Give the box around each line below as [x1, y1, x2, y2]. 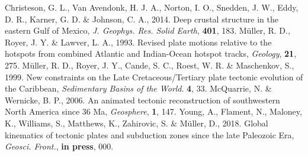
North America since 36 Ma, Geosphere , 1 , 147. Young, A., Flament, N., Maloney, [5, 105, 302, 118]
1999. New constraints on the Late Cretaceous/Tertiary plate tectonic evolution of [5, 70, 303, 83]
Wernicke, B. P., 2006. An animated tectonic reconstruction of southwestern [5, 93, 280, 106]
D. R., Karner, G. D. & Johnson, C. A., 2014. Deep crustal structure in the [5, 12, 278, 25]
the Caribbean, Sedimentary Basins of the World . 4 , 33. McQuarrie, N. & [5, 82, 272, 95]
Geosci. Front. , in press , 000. [5, 140, 114, 152]
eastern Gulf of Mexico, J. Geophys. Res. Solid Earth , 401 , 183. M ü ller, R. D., [5, 24, 290, 37]
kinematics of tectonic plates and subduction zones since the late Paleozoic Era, [5, 128, 294, 141]
